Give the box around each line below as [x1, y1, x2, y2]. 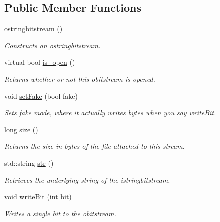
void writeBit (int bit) [4, 191, 72, 202]
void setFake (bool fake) [4, 90, 78, 101]
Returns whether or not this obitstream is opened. [4, 73, 155, 84]
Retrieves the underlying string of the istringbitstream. [4, 174, 170, 185]
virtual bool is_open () [4, 57, 75, 67]
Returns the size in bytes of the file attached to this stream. [4, 141, 185, 151]
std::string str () [4, 157, 54, 168]
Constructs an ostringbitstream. [4, 40, 101, 50]
